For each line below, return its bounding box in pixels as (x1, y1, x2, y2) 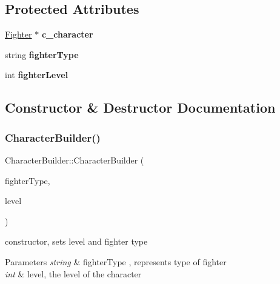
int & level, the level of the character (5, 267, 142, 280)
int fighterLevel (5, 68, 68, 81)
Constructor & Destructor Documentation (5, 98, 276, 117)
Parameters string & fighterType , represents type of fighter (5, 255, 227, 268)
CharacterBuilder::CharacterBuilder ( (5, 153, 144, 166)
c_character (41, 28, 93, 41)
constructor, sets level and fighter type (5, 235, 148, 248)
